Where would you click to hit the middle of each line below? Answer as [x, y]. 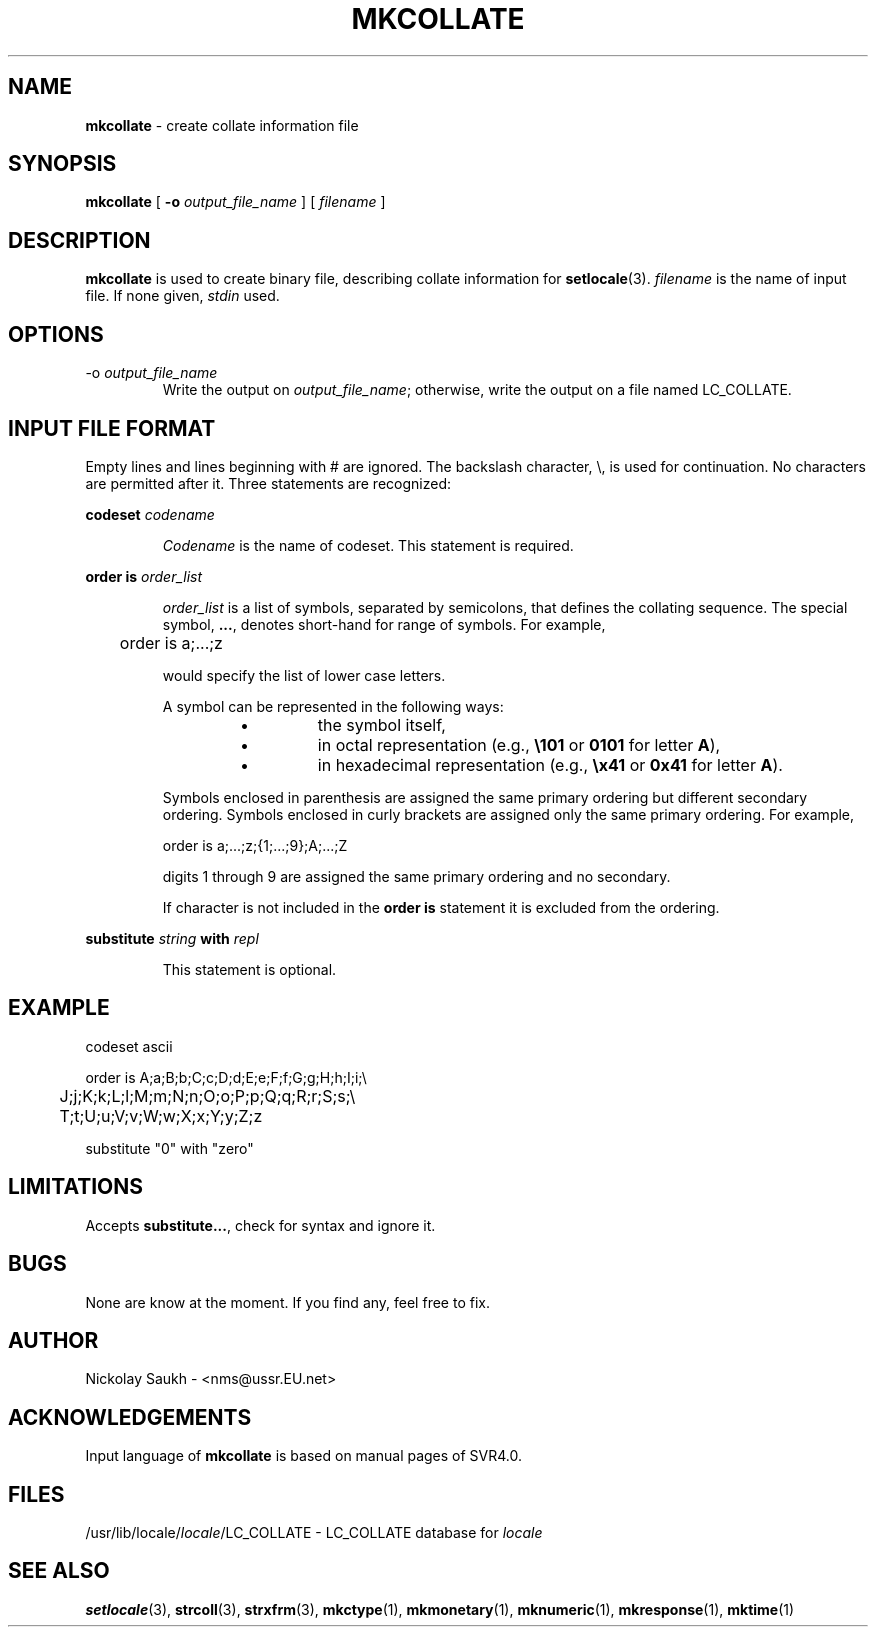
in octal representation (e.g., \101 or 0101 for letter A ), [519, 744]
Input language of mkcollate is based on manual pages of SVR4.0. [304, 1456]
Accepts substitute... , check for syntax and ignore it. [260, 1225]
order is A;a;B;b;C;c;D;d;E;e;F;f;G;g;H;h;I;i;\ [226, 1077]
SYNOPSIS [62, 164]
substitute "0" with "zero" [169, 1148]
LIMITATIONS [76, 1187]
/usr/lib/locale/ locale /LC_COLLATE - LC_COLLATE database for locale [314, 1533]
